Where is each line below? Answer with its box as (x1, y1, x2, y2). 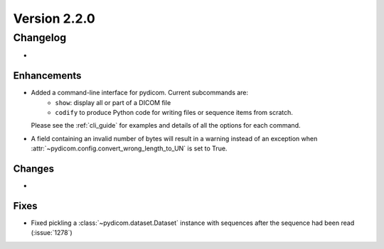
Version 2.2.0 (13, 11, 95, 26)
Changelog (13, 31, 67, 44)
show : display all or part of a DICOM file (55, 98, 171, 106)
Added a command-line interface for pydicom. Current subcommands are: (31, 89, 249, 97)
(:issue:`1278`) (31, 228, 73, 237)
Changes (13, 163, 55, 175)
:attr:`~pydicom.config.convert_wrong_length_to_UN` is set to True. (31, 144, 228, 153)
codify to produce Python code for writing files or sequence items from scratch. (55, 109, 293, 117)
